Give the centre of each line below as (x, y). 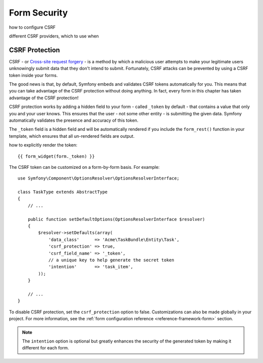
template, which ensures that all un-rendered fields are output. (72, 136)
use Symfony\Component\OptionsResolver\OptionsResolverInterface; (99, 178)
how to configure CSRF (32, 27)
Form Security (38, 13)
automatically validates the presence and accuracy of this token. (74, 120)
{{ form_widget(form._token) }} (56, 156)
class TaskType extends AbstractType (63, 192)
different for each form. (46, 348)
